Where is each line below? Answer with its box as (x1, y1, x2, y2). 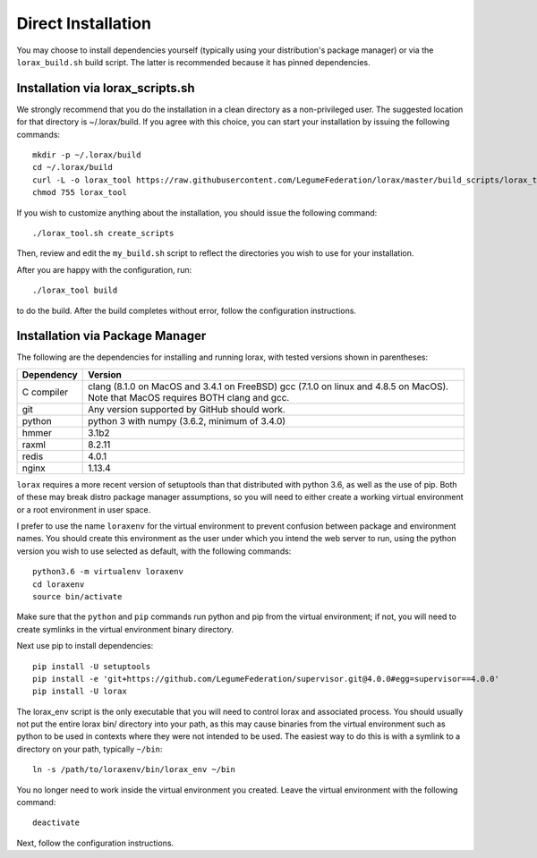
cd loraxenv (32, 579, 85, 590)
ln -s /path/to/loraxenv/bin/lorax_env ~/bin (32, 765, 236, 775)
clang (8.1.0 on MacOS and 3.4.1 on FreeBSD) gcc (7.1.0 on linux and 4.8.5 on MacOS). (88, 380, 449, 393)
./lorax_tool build (32, 285, 118, 295)
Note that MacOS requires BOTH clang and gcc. (88, 391, 290, 404)
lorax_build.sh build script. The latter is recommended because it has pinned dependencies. (16, 56, 371, 67)
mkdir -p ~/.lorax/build (32, 150, 141, 160)
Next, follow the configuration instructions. (16, 837, 175, 848)
